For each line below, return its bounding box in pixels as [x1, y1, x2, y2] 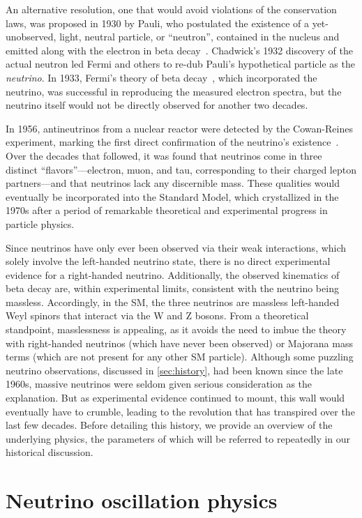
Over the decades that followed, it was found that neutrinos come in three [6, 148, 322, 162]
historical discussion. [6, 445, 93, 459]
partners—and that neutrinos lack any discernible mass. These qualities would [6, 176, 340, 190]
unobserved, [6, 29, 56, 44]
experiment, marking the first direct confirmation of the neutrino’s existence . [6, 135, 339, 149]
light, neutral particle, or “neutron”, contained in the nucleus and [59, 29, 340, 44]
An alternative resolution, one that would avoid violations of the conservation [6, 2, 337, 16]
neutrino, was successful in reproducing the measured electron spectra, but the [6, 84, 342, 98]
